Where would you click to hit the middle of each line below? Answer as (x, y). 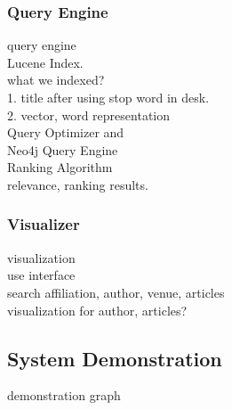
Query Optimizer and (66, 132)
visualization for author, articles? (97, 310)
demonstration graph (64, 395)
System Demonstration (115, 358)
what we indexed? (56, 80)
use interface (41, 275)
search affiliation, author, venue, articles (116, 292)
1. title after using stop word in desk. (108, 97)
